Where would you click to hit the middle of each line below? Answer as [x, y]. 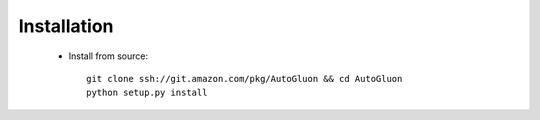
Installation [66, 26]
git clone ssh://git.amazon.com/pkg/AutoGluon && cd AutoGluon [244, 78]
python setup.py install [147, 93]
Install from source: [108, 56]
